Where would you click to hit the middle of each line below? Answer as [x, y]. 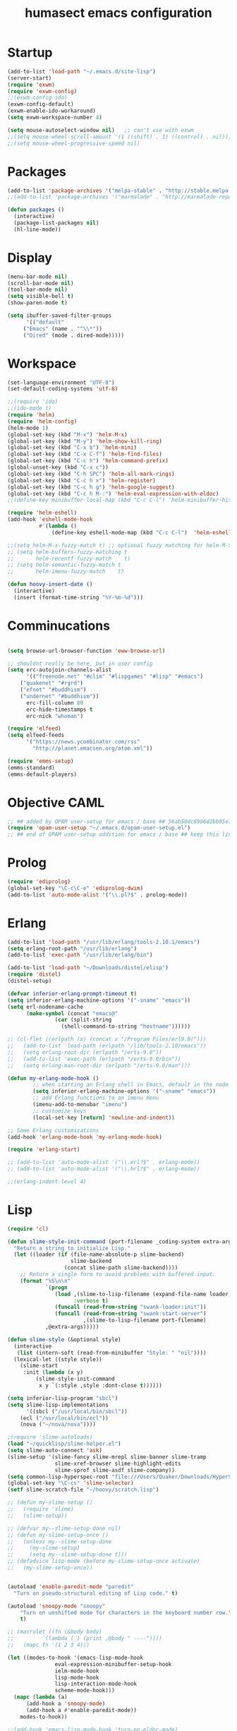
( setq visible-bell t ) [41, 297]
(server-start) [30, 78]
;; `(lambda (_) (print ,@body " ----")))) [85, 1639]
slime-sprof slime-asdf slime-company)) [115, 1470]
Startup [30, 53]
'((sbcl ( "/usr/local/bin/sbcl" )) [77, 1411]
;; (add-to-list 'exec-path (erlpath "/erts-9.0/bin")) [94, 1059]
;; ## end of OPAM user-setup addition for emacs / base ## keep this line [121, 834]
